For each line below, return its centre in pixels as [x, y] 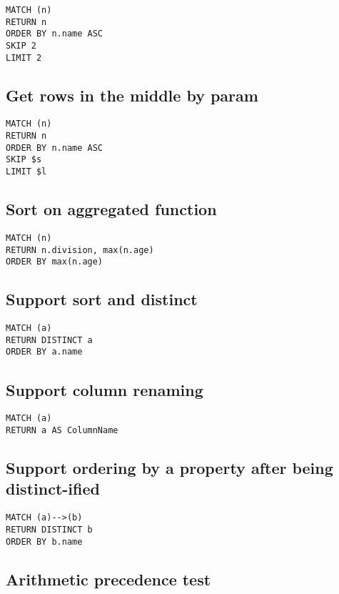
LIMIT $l [26, 172]
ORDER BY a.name [44, 352]
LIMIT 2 [24, 58]
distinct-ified [53, 489]
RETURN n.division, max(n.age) [80, 250]
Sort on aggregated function [111, 209]
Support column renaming [105, 389]
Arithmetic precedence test [108, 579]
